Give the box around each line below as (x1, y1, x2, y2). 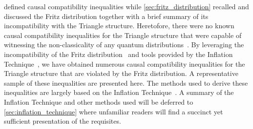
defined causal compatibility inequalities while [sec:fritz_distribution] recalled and (4, 1, 249, 11)
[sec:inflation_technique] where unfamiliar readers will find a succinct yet (4, 106, 223, 116)
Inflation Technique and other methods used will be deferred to (4, 96, 193, 107)
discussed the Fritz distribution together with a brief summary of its (4, 11, 209, 21)
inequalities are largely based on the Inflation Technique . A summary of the (4, 87, 234, 97)
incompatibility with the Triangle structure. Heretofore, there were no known (4, 20, 234, 31)
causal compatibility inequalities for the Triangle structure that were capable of (4, 30, 242, 40)
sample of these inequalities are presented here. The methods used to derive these (4, 77, 248, 88)
